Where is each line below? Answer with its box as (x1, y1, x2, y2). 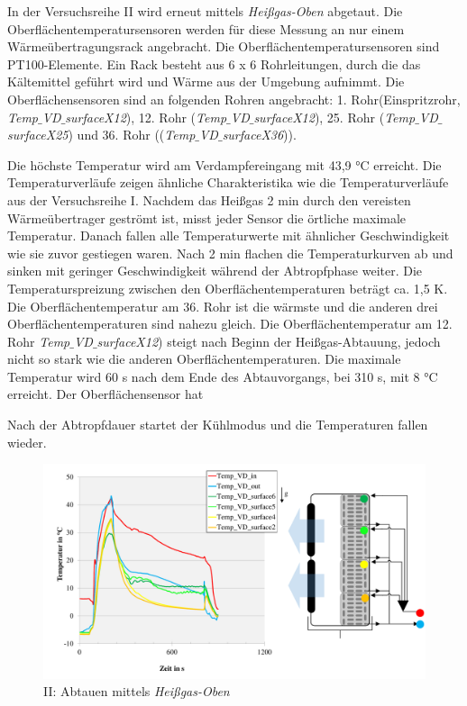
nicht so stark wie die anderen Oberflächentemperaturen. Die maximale (7, 349, 401, 368)
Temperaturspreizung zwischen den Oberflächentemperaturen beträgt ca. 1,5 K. (7, 278, 448, 297)
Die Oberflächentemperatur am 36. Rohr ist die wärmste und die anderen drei (7, 296, 438, 315)
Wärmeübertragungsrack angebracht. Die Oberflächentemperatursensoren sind (7, 37, 440, 56)
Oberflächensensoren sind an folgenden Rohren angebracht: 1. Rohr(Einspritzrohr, (7, 89, 461, 108)
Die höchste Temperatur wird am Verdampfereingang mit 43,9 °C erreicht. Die (7, 155, 442, 174)
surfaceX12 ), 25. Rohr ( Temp (253, 107, 416, 126)
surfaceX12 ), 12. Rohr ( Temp (65, 107, 227, 126)
